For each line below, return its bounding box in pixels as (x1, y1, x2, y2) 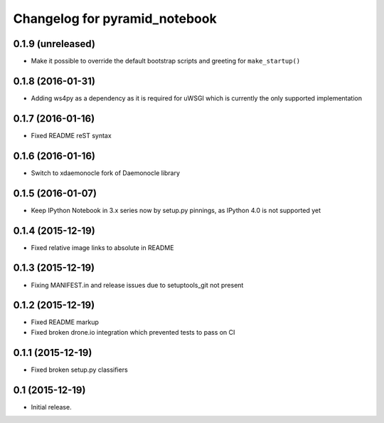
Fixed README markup (31, 318, 99, 327)
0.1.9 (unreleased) (13, 38, 96, 50)
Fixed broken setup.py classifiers (31, 365, 128, 374)
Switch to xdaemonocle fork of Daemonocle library (31, 168, 181, 177)
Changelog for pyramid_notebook (13, 11, 217, 26)
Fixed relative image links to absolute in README (31, 243, 174, 252)
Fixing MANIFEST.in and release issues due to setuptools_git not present (31, 281, 244, 289)
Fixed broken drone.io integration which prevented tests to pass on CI (31, 328, 235, 336)
